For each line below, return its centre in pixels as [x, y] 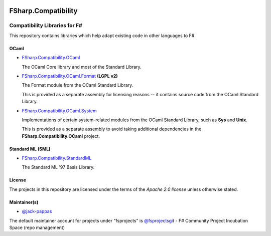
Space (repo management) [37, 227]
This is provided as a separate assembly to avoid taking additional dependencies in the [112, 129]
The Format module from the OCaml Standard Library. [78, 85]
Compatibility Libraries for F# [46, 26]
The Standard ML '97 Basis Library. [58, 167]
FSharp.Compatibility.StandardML [57, 158]
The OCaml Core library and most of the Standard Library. [82, 67]
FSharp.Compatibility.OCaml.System [59, 111]
